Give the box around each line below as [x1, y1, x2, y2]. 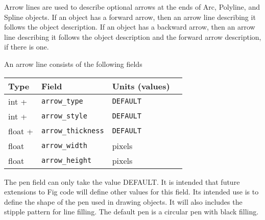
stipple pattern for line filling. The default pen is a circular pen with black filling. [4, 206, 259, 217]
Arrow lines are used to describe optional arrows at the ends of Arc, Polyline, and [4, 2, 260, 12]
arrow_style [41, 112, 87, 120]
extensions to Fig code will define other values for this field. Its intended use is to [4, 186, 259, 197]
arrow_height [41, 156, 92, 165]
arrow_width [41, 141, 87, 150]
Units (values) [112, 80, 170, 92]
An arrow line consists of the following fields [4, 58, 142, 69]
